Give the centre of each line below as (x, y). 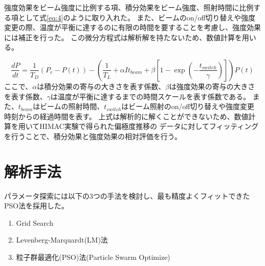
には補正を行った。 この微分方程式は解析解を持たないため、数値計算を (123, 37)
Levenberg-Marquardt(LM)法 (62, 240)
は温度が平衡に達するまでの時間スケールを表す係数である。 (151, 96)
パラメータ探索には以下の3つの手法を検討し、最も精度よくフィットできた (127, 195)
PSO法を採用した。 (36, 206)
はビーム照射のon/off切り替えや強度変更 (188, 106)
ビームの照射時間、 (72, 106)
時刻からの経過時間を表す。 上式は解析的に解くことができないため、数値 (126, 116)
